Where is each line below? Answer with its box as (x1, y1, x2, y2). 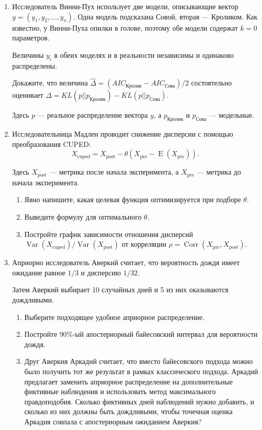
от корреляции (122, 239, 167, 249)
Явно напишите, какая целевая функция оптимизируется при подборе (24, 194, 241, 205)
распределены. (12, 60, 57, 71)
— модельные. (209, 110, 254, 120)
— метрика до (196, 166, 241, 177)
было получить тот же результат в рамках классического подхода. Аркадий (24, 365, 258, 376)
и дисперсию (80, 267, 121, 277)
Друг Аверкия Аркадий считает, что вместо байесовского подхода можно (24, 356, 253, 367)
